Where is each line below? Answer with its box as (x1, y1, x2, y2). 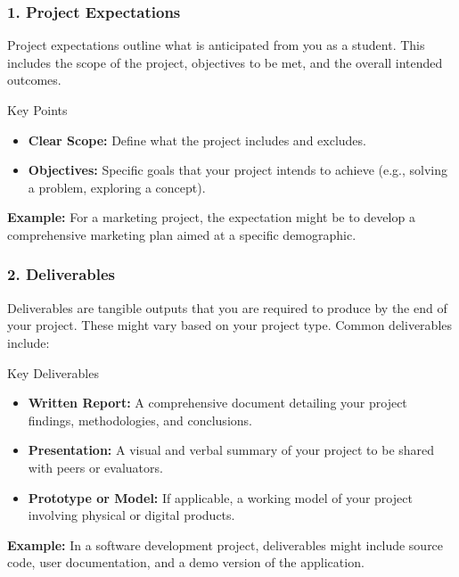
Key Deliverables (7, 363, 99, 382)
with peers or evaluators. (28, 457, 163, 476)
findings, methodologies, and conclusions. (28, 410, 252, 429)
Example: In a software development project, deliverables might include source (7, 535, 444, 554)
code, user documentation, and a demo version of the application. (7, 553, 365, 572)
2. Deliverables (7, 263, 116, 285)
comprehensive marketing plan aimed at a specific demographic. (7, 225, 357, 243)
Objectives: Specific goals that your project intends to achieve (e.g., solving (28, 161, 448, 179)
